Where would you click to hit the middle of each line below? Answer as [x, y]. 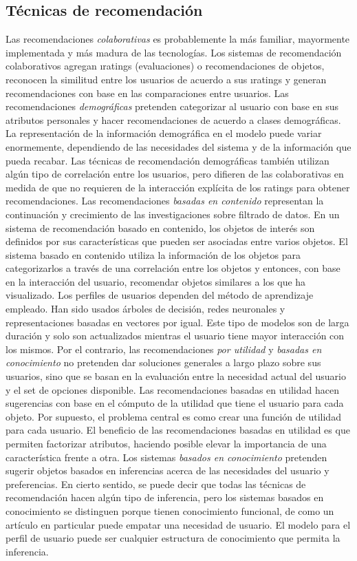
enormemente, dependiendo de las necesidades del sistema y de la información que [178, 146]
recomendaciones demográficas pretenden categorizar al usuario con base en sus [172, 106]
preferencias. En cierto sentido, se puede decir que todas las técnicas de [156, 484]
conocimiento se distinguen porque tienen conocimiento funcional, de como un [170, 510]
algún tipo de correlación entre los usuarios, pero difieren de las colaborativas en [175, 174]
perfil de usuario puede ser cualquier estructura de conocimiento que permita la [173, 538]
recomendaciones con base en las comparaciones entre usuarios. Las [147, 93]
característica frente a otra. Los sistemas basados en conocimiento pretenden [166, 457]
